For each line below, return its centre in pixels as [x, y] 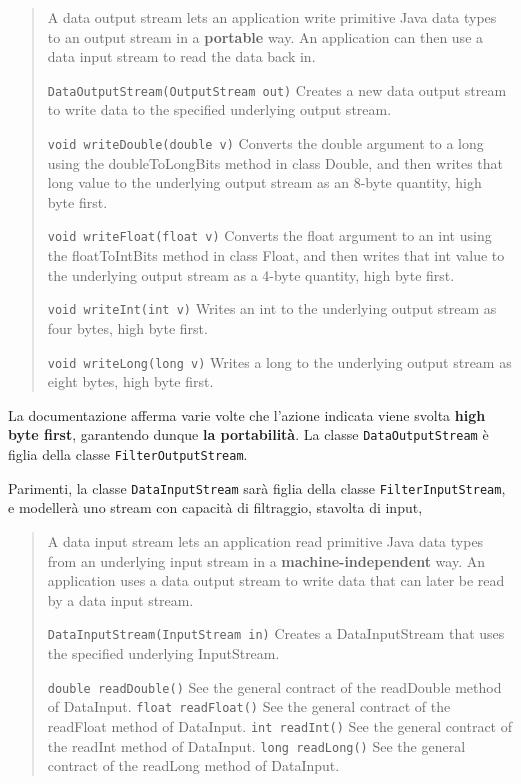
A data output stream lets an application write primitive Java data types [272, 17]
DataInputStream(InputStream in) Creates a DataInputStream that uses [276, 633]
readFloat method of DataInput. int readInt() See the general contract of [280, 725]
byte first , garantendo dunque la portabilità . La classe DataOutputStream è [248, 434]
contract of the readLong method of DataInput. [193, 765]
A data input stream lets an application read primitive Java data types [265, 540]
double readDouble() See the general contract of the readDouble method [274, 686]
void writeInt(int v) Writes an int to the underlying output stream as [272, 308]
